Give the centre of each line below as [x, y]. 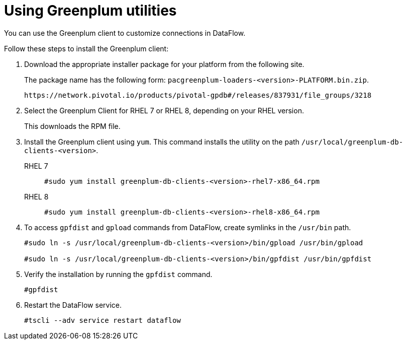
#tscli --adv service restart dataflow [103, 320]
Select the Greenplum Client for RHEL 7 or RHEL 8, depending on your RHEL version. [164, 110]
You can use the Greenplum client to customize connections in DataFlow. [125, 33]
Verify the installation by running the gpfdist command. [118, 274]
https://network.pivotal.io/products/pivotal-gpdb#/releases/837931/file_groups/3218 [198, 95]
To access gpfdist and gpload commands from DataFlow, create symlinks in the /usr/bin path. [188, 227]
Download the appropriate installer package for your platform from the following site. [164, 64]
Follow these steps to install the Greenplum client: [86, 48]
